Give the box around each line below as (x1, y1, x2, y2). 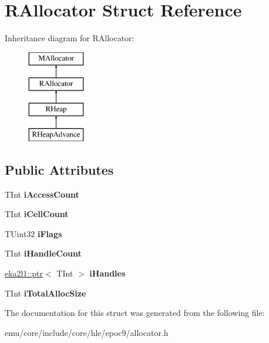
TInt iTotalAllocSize (5, 287, 86, 299)
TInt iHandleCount (5, 247, 82, 259)
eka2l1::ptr (5, 267, 43, 279)
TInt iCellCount (5, 208, 69, 220)
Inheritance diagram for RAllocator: (5, 32, 134, 44)
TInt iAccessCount (5, 188, 79, 200)
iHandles (89, 267, 126, 279)
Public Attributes (5, 160, 114, 178)
